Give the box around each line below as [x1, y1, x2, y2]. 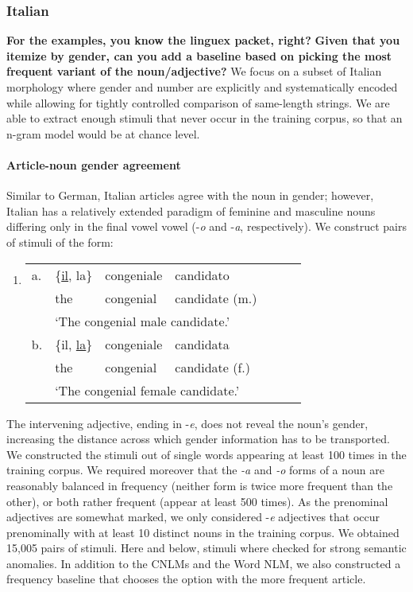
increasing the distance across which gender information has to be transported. [6, 430, 390, 447]
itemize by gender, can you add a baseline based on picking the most [6, 47, 392, 64]
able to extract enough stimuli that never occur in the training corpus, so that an [6, 110, 403, 127]
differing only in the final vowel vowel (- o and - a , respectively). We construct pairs [6, 218, 407, 235]
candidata [175, 334, 230, 353]
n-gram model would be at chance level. [6, 125, 200, 142]
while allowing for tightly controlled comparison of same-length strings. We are [6, 94, 390, 111]
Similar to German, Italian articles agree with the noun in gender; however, [6, 187, 374, 204]
